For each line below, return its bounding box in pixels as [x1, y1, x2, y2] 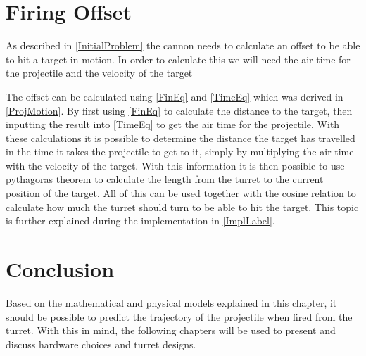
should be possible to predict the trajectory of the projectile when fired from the [6, 309, 353, 324]
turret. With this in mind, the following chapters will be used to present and [6, 323, 336, 338]
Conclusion [6, 255, 115, 284]
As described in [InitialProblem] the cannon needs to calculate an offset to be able [6, 38, 360, 53]
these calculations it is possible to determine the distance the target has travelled [6, 130, 355, 145]
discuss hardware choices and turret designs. [6, 336, 196, 351]
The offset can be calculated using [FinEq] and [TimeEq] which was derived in [6, 89, 343, 103]
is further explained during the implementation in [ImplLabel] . [6, 213, 275, 228]
